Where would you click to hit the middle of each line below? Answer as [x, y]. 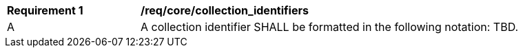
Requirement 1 [45, 10]
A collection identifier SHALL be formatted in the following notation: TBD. [330, 27]
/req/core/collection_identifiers [225, 10]
